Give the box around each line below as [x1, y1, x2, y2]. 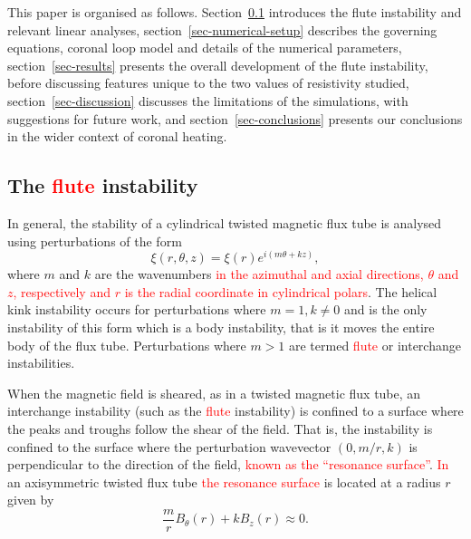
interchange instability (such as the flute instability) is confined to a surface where [7, 401, 464, 420]
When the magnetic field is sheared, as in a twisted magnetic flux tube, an [7, 383, 421, 402]
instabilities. [7, 353, 75, 372]
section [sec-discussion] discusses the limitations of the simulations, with [7, 91, 409, 110]
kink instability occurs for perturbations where [7, 300, 266, 319]
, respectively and [13, 282, 111, 301]
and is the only [344, 300, 428, 319]
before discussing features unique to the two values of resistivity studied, [7, 73, 409, 92]
